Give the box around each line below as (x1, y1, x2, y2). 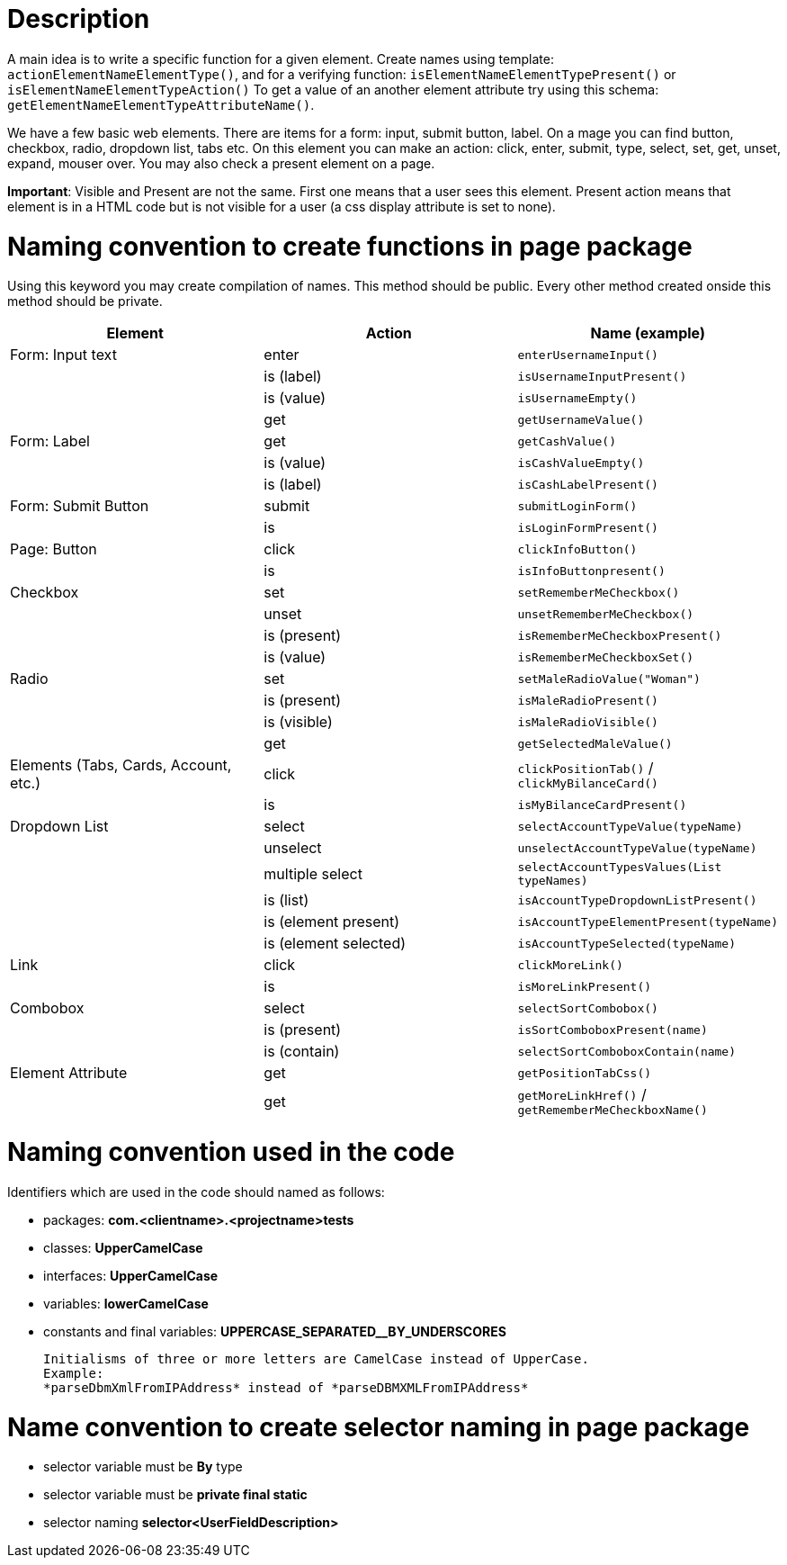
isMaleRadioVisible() (517, 715, 658, 729)
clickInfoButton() (517, 542, 638, 556)
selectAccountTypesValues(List (517, 860, 722, 875)
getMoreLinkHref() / (517, 1085, 647, 1104)
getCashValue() (517, 434, 616, 448)
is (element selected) (264, 934, 407, 953)
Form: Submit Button (10, 497, 149, 516)
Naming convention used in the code (7, 1137, 455, 1167)
